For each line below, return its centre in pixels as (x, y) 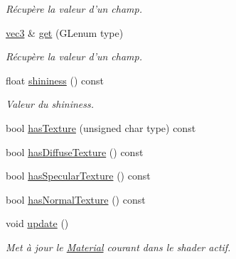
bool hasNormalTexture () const (76, 199)
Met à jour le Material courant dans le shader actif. (118, 247)
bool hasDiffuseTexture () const (75, 151)
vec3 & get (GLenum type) (65, 32)
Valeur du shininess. (50, 104)
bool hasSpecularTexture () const (78, 176)
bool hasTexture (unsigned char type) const (101, 127)
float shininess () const (55, 80)
